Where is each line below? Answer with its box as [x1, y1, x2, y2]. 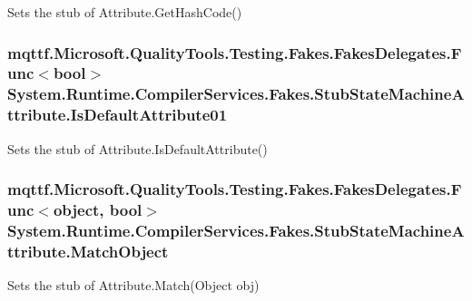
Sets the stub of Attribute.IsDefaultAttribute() [7, 139, 268, 158]
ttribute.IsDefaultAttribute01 [7, 103, 228, 126]
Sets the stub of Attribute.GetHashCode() [7, 3, 242, 21]
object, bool [53, 199, 143, 221]
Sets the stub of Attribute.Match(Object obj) [7, 276, 260, 295]
